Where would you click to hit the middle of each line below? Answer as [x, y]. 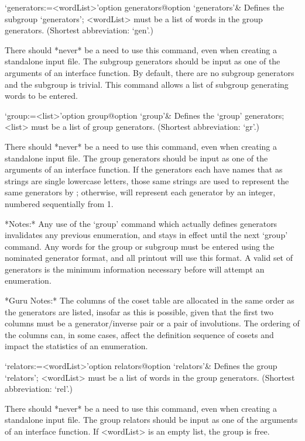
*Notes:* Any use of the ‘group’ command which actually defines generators [141, 223]
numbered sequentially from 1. [59, 203]
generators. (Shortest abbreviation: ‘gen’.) [79, 30]
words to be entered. [41, 96]
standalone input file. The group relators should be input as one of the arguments [151, 420]
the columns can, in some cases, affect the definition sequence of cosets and [139, 334]
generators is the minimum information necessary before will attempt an [135, 269]
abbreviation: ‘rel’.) [39, 389]
